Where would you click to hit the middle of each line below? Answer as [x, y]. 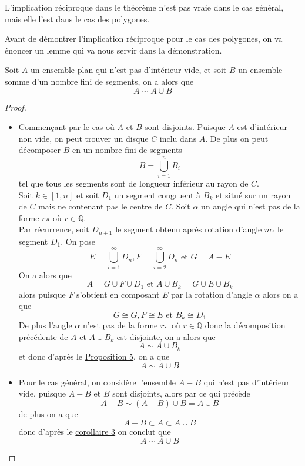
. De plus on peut [237, 138]
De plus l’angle [45, 325]
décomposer [40, 150]
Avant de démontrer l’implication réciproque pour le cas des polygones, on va [144, 39]
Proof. [16, 107]
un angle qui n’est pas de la [251, 206]
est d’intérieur [262, 127]
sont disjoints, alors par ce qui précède [181, 393]
